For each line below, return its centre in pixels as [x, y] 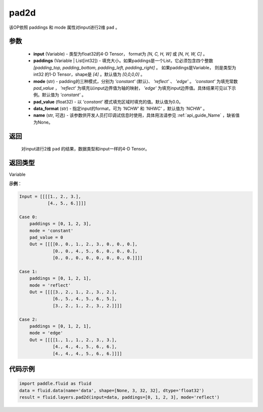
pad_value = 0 [46, 237]
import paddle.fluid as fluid [55, 384]
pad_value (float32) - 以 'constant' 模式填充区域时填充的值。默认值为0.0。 [108, 102]
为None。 [43, 122]
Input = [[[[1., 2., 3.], [50, 196]
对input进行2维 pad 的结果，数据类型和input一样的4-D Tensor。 [85, 149]
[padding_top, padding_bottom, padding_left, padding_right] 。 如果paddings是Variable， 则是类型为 [135, 67]
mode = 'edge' [46, 333]
